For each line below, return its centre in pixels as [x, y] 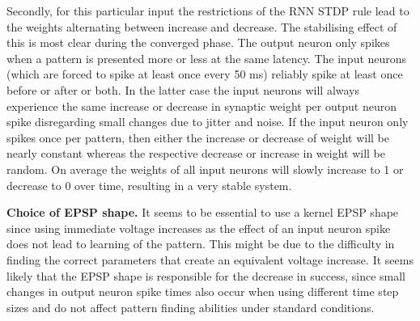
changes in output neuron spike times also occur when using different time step [203, 291]
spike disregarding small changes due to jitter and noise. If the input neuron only [208, 122]
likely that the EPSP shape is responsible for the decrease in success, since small [206, 275]
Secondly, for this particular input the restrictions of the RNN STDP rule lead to [208, 11]
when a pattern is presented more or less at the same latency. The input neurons [207, 58]
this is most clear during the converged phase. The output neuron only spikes [198, 42]
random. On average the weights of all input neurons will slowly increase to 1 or [205, 169]
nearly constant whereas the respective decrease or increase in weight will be [196, 153]
